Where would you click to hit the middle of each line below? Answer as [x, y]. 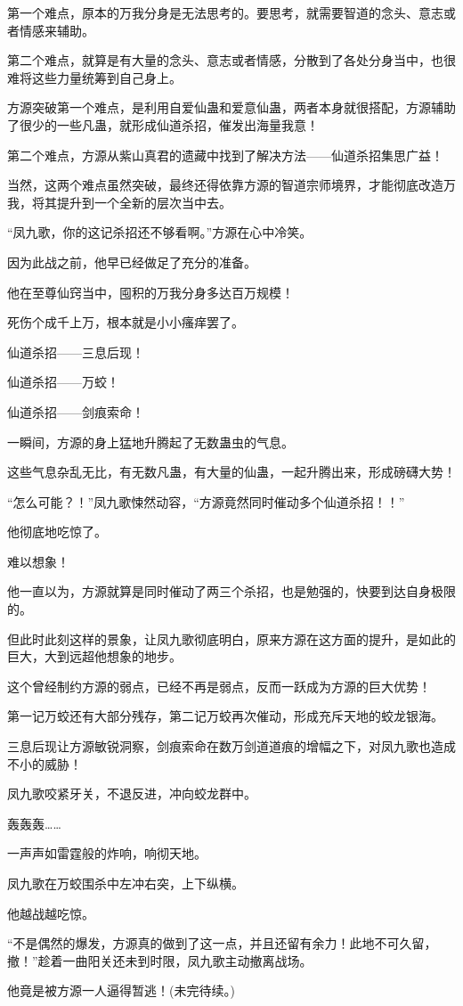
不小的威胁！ [45, 763]
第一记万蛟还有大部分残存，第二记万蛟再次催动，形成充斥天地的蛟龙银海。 [225, 716]
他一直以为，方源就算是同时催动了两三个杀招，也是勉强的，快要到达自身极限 [231, 591]
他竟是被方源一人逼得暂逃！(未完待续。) [121, 990]
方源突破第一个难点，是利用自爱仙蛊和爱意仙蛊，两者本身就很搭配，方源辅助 [231, 107]
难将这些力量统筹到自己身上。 [94, 77]
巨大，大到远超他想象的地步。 [94, 656]
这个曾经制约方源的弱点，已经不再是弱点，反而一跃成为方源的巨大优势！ [219, 686]
